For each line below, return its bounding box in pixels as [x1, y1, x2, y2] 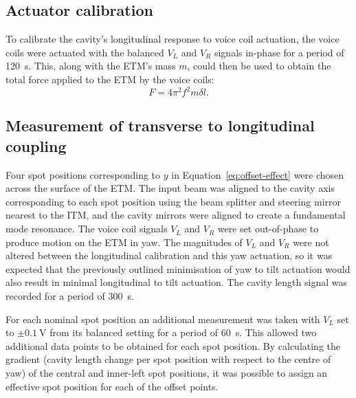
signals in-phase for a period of [214, 45, 344, 59]
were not [293, 234, 329, 249]
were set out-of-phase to [217, 221, 319, 236]
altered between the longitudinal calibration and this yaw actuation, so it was [5, 248, 333, 263]
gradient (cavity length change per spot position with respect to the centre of [5, 352, 331, 366]
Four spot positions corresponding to [5, 167, 161, 181]
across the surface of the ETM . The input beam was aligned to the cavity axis [5, 181, 335, 195]
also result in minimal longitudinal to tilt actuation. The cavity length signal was [5, 275, 347, 289]
